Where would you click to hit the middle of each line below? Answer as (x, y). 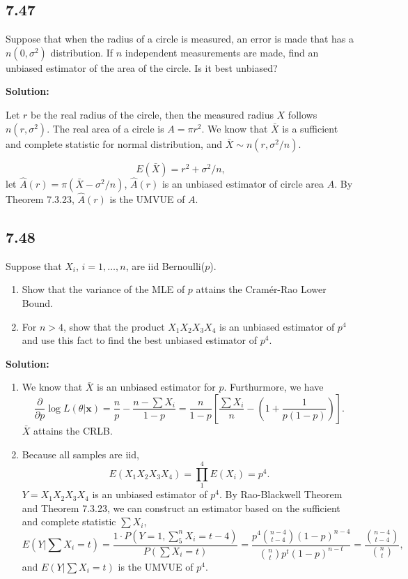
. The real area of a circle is (105, 128)
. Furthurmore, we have (274, 387)
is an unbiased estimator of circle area (243, 183)
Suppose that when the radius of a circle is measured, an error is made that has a (180, 39)
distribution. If (82, 52)
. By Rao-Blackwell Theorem (281, 494)
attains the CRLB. (73, 430)
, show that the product (114, 326)
